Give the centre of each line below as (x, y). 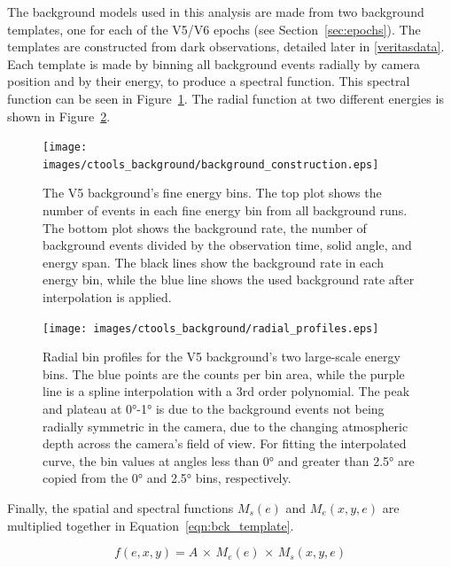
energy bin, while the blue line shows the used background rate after (229, 280)
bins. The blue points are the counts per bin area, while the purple (224, 373)
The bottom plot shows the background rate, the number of (205, 227)
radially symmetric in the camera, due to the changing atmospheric (225, 426)
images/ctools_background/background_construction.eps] (211, 164)
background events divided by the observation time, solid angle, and (227, 245)
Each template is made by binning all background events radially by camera (214, 63)
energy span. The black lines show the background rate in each (213, 262)
